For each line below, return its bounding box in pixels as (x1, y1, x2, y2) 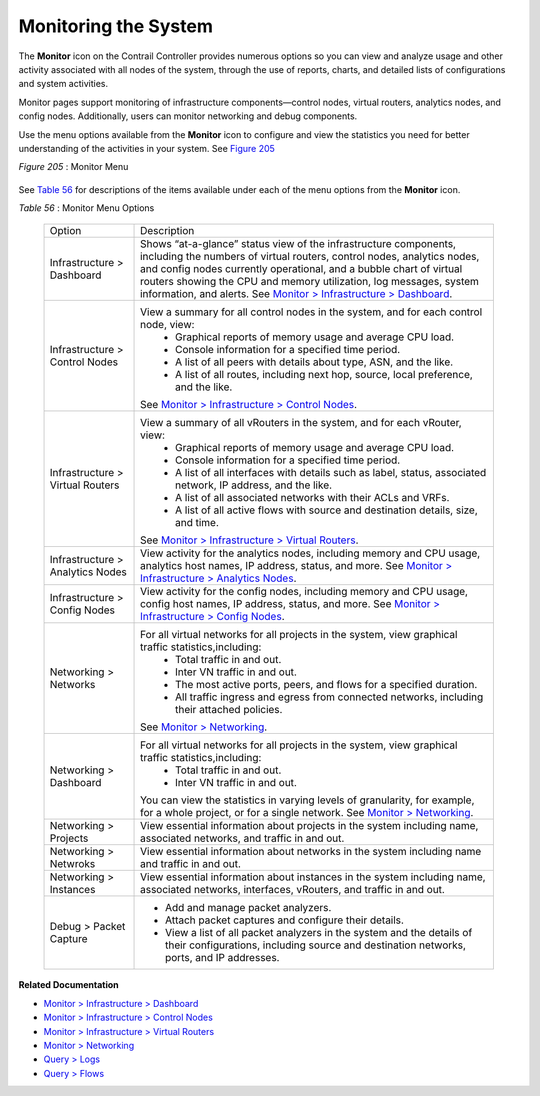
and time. (175, 516, 220, 530)
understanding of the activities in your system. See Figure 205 (18, 142, 275, 154)
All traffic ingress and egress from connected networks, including (175, 690, 484, 704)
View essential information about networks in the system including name (140, 845, 482, 859)
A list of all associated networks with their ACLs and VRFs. (175, 491, 450, 505)
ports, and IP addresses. (165, 951, 280, 965)
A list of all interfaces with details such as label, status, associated (175, 466, 487, 480)
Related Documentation (18, 979, 119, 991)
